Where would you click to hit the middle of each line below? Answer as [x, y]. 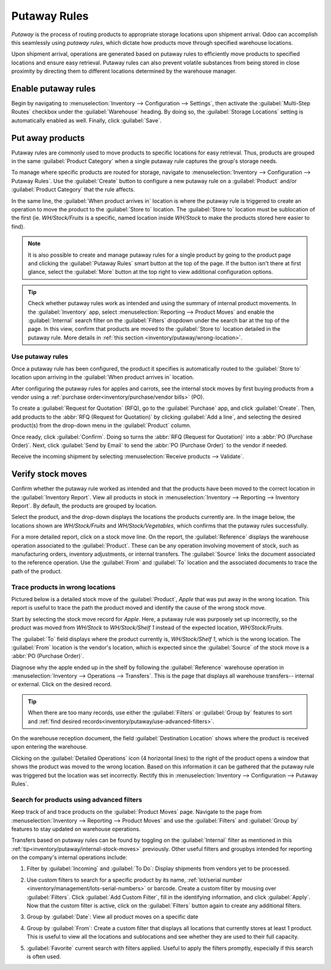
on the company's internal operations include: [69, 857]
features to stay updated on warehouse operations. [76, 829]
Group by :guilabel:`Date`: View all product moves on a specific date [112, 917]
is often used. [44, 957]
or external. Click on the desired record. [62, 684]
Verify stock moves [49, 474]
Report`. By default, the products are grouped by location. [84, 506]
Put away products [48, 138]
